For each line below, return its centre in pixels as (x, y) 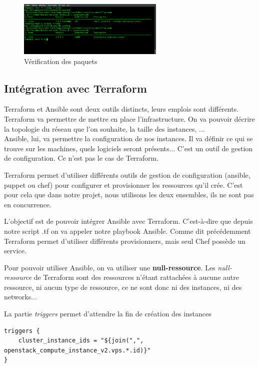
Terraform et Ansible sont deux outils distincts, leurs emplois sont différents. (121, 109)
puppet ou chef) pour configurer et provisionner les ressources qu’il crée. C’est (123, 185)
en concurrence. (28, 204)
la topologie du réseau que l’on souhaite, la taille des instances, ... (104, 128)
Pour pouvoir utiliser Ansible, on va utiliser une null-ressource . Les (110, 267)
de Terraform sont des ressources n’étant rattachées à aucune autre (136, 277)
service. (15, 251)
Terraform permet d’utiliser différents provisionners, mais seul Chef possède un (125, 241)
